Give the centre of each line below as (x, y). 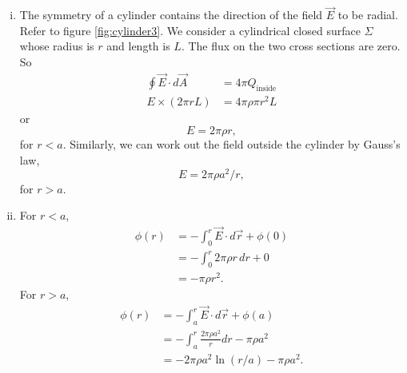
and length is (138, 46)
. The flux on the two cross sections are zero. (291, 46)
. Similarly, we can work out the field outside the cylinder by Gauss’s (231, 144)
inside (266, 88)
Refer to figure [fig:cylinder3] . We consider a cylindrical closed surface (190, 30)
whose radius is (57, 46)
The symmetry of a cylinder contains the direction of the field (171, 15)
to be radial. (368, 15)
